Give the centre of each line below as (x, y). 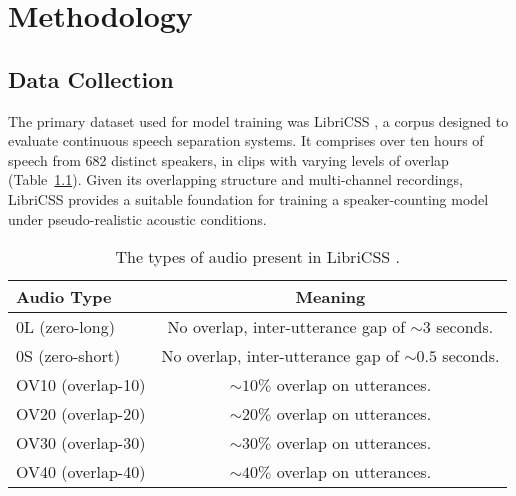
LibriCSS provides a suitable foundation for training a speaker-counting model (248, 198)
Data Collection (91, 78)
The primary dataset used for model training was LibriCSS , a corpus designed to (258, 120)
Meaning (330, 297)
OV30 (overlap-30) (81, 443)
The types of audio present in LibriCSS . (257, 257)
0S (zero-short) (68, 356)
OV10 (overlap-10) (81, 385)
